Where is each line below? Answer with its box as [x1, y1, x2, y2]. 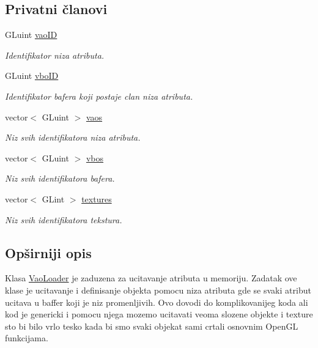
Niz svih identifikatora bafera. [5, 172, 115, 185]
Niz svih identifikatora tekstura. [5, 213, 122, 226]
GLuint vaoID [5, 28, 57, 41]
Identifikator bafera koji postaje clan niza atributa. [5, 89, 193, 102]
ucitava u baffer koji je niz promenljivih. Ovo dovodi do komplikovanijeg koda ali [5, 295, 308, 308]
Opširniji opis [5, 243, 92, 262]
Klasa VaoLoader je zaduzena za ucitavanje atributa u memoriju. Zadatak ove [5, 272, 297, 284]
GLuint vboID [5, 69, 59, 82]
